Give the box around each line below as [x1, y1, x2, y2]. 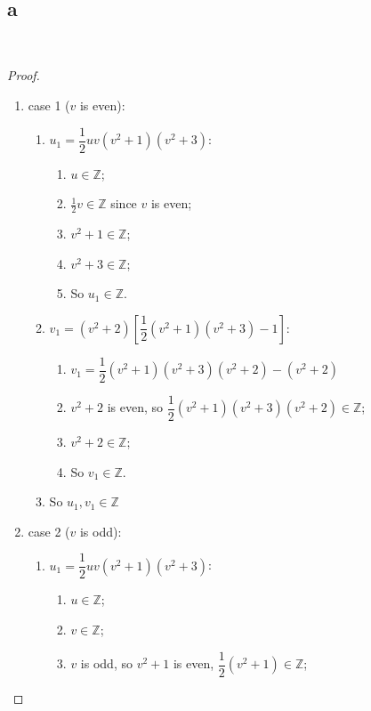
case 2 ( [28, 521, 70, 540]
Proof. [7, 66, 40, 85]
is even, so [107, 398, 164, 416]
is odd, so [80, 654, 133, 673]
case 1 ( [28, 95, 70, 114]
